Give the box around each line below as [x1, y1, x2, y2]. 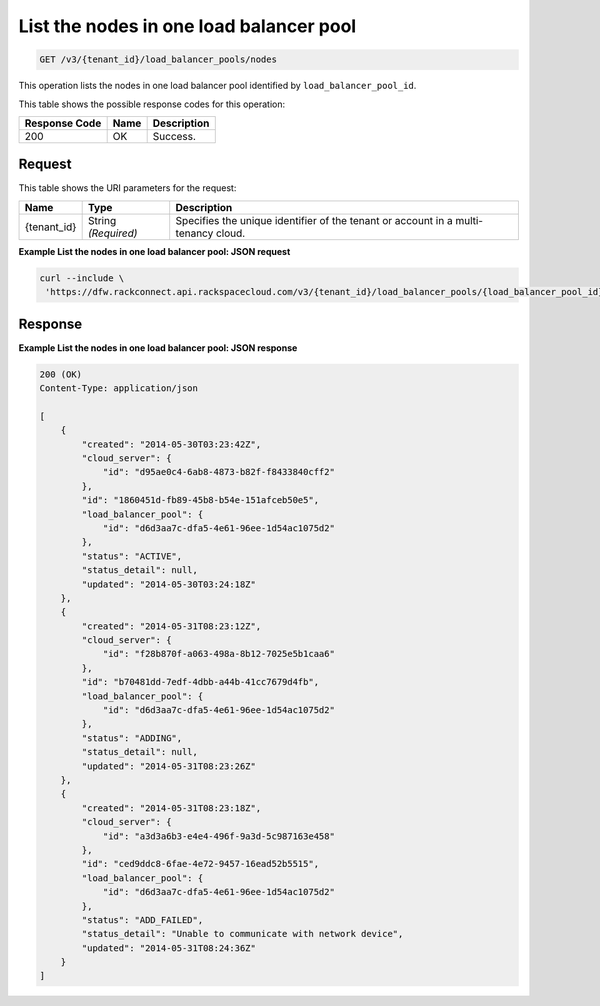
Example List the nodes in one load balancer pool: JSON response [18, 341, 298, 354]
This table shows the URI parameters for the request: [18, 182, 237, 194]
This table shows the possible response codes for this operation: [18, 98, 286, 110]
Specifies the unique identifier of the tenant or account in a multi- [175, 213, 484, 227]
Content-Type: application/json [39, 383, 199, 394]
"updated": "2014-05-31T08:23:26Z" [81, 760, 257, 772]
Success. [152, 129, 197, 143]
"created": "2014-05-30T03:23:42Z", [81, 438, 262, 450]
